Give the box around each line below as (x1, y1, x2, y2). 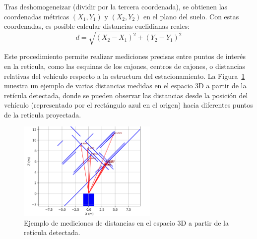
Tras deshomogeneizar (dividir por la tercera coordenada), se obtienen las (4, 1, 228, 11)
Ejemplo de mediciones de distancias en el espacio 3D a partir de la (24, 217, 229, 228)
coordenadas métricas (4, 11, 69, 21)
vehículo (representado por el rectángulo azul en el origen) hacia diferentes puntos (4, 100, 253, 110)
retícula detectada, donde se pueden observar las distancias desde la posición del (4, 90, 248, 100)
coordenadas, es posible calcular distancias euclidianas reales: (4, 21, 190, 31)
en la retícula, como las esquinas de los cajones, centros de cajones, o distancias (4, 60, 246, 71)
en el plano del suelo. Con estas (143, 11, 239, 21)
